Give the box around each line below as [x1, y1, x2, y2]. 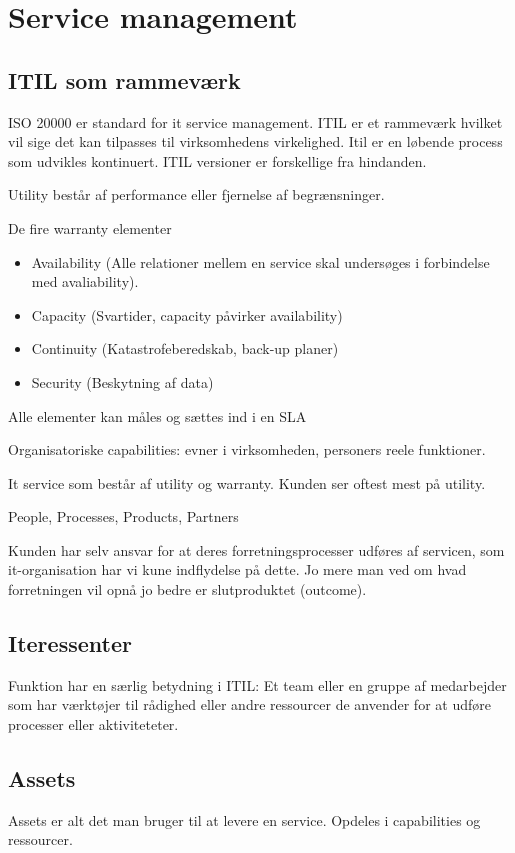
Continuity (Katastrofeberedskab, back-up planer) [31, 338, 339, 359]
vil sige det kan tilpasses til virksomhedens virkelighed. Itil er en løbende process [8, 131, 503, 152]
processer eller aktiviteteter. [8, 714, 179, 735]
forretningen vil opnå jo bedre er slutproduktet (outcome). [8, 579, 367, 600]
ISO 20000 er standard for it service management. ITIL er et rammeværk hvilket [8, 111, 503, 132]
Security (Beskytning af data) [31, 371, 214, 392]
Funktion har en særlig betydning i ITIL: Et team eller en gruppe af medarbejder [8, 674, 507, 695]
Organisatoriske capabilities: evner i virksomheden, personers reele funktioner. [8, 439, 486, 460]
